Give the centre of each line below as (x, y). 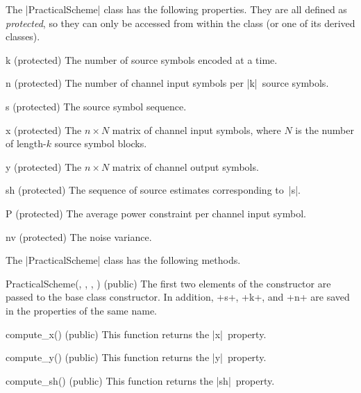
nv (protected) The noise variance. (79, 236)
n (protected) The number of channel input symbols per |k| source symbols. (167, 83)
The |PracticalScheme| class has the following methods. (123, 260)
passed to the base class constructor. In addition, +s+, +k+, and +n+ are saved (178, 297)
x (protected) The (44, 129)
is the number (325, 129)
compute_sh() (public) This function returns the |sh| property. (140, 380)
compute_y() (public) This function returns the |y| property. (136, 357)
